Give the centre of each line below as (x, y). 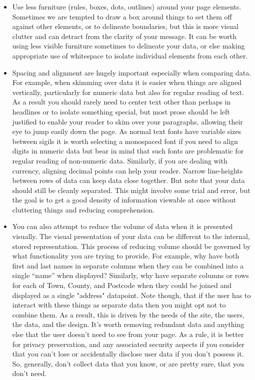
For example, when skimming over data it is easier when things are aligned (127, 82)
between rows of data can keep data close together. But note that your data (128, 180)
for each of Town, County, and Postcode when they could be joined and (122, 285)
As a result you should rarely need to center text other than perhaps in (121, 102)
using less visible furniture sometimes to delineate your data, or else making (128, 46)
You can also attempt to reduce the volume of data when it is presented (122, 226)
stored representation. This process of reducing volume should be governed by (131, 246)
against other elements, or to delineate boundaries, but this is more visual (125, 26)
